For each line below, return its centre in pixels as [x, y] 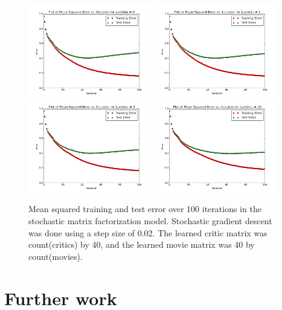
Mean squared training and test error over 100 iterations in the [145, 209]
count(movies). [56, 256]
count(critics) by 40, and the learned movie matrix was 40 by [142, 244]
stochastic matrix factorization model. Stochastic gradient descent [150, 221]
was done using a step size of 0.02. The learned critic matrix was [148, 232]
